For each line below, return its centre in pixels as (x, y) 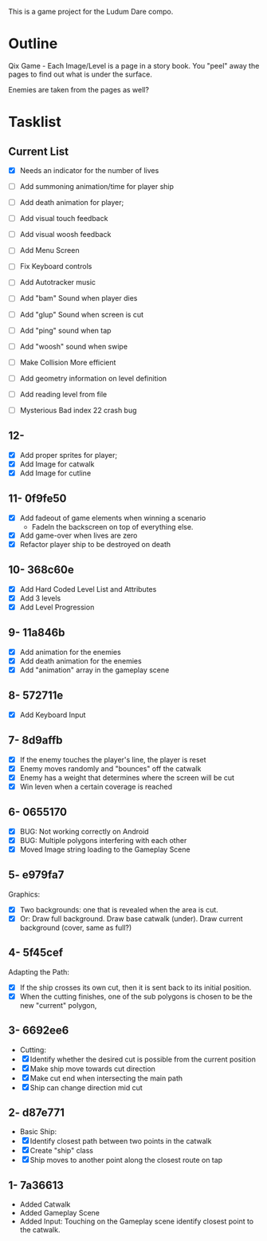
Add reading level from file (63, 394)
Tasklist (35, 122)
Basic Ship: (38, 1132)
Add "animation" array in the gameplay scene (94, 670)
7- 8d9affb (35, 741)
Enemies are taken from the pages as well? (79, 89)
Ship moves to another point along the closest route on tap (126, 1160)
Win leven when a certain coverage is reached (96, 786)
